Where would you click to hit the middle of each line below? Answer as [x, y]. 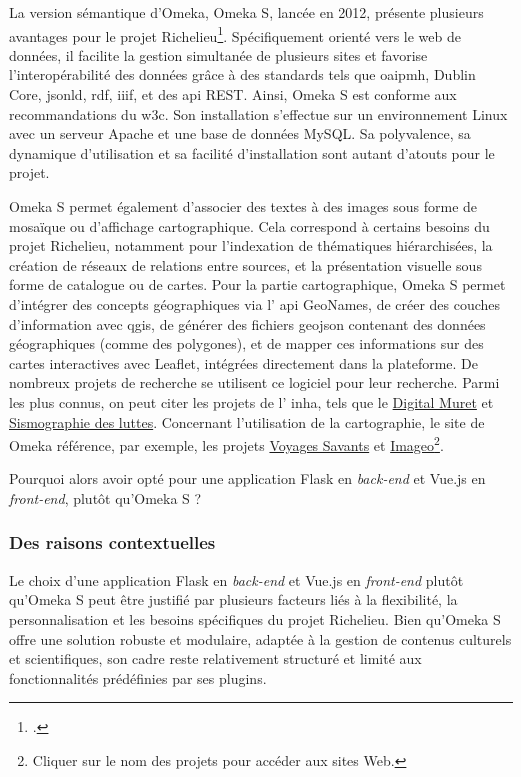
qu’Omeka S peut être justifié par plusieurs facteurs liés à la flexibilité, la [233, 599]
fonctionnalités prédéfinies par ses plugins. [138, 677]
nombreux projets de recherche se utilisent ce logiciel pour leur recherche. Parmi [254, 382]
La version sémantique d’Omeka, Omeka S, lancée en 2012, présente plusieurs [246, 12]
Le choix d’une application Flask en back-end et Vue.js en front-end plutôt [236, 579]
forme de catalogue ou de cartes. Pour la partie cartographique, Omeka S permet [257, 284]
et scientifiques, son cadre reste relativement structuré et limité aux [215, 658]
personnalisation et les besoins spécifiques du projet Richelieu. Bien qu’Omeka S [255, 618]
